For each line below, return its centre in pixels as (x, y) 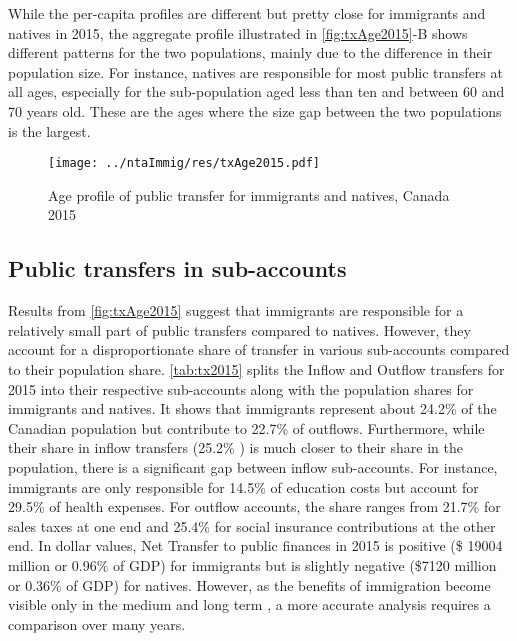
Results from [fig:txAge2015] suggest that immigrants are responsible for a (236, 310)
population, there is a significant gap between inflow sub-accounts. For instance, (253, 466)
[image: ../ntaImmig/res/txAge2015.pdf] (184, 163)
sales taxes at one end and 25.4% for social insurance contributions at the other (252, 525)
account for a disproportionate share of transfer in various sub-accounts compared (259, 349)
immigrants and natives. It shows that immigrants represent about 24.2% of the (252, 408)
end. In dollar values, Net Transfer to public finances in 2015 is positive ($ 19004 (255, 545)
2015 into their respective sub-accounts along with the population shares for (241, 388)
